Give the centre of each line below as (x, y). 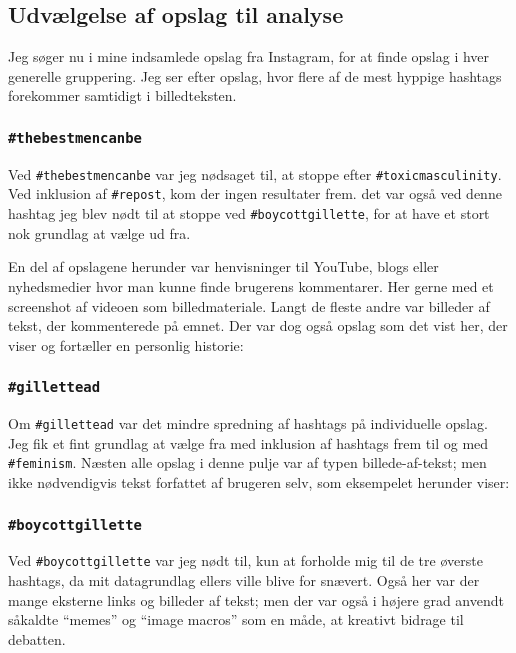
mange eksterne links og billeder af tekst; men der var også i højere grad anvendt (256, 599)
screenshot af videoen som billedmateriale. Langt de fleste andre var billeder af (249, 305)
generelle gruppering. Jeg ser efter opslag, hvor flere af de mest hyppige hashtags (255, 75)
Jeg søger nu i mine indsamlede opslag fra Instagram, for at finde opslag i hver (249, 56)
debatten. (37, 638)
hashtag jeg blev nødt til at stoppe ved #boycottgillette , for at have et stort (249, 213)
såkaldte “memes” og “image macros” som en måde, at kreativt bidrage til (236, 619)
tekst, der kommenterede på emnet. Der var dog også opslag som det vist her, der (258, 325)
